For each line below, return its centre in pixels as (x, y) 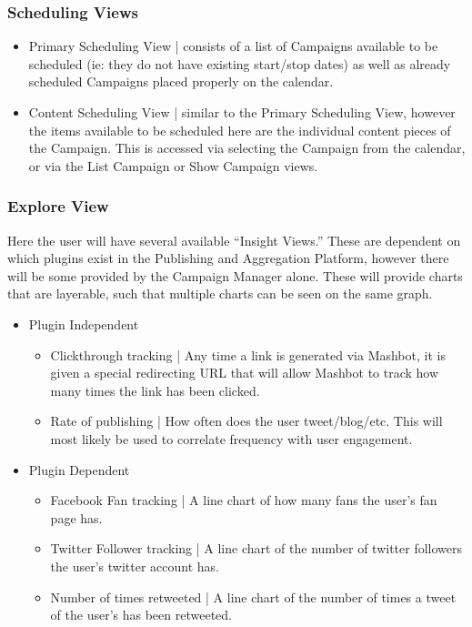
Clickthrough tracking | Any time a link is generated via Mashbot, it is (248, 354)
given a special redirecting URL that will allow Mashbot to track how (245, 373)
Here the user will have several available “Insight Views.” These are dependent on (234, 240)
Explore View (58, 206)
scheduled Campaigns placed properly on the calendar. (181, 81)
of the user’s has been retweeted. (141, 615)
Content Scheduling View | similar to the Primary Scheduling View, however (242, 112)
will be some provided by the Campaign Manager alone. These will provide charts (235, 275)
